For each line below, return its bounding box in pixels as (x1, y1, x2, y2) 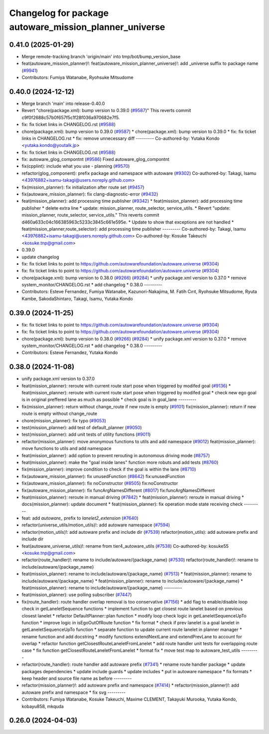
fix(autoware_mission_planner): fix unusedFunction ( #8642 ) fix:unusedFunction (21, 473, 185, 479)
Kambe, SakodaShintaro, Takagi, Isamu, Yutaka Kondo (21, 295, 133, 301)
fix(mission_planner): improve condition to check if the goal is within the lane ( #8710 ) (21, 466, 196, 473)
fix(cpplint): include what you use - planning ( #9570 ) (21, 163, 130, 169)
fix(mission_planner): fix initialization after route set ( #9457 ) (21, 184, 144, 190)
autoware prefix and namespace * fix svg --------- (21, 689, 126, 695)
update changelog (21, 254, 59, 260)
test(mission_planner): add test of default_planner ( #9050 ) (21, 424, 142, 430)
